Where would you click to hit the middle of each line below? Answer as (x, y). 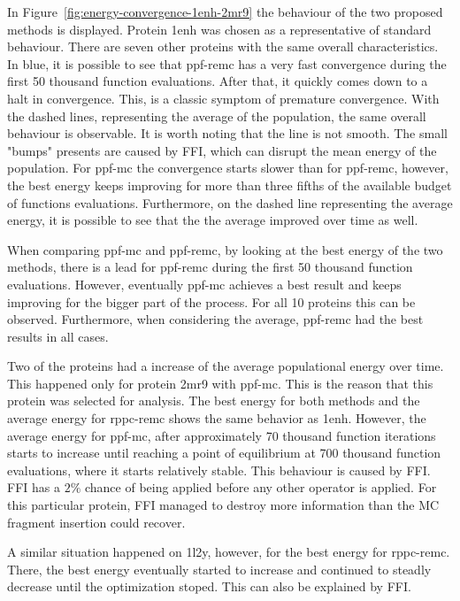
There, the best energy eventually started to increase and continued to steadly (219, 569)
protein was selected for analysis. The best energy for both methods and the (214, 401)
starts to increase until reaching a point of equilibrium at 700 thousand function (224, 453)
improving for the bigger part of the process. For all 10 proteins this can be (211, 301)
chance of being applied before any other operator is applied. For (261, 487)
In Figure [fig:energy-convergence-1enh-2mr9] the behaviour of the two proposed (225, 12)
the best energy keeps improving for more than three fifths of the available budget (230, 185)
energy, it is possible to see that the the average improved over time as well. (213, 220)
